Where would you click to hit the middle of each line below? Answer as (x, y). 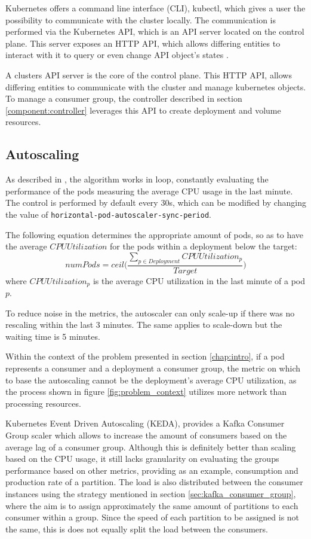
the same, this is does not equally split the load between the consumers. (137, 529)
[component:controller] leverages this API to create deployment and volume (143, 110)
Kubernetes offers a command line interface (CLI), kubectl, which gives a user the (155, 8)
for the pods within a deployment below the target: (204, 246)
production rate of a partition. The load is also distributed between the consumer (154, 482)
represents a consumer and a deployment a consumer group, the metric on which (153, 368)
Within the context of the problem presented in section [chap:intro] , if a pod (145, 356)
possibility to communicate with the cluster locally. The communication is (141, 19)
